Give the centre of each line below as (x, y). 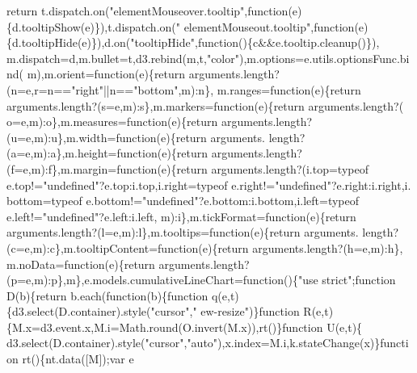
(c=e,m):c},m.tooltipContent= (82, 247)
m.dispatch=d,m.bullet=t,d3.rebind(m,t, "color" (123, 58)
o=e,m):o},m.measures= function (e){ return (112, 122)
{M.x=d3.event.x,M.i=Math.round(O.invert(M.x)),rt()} (145, 327)
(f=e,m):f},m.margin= (62, 168)
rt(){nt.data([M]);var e (78, 359)
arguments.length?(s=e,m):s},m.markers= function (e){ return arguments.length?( (205, 105)
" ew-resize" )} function (246, 311)
